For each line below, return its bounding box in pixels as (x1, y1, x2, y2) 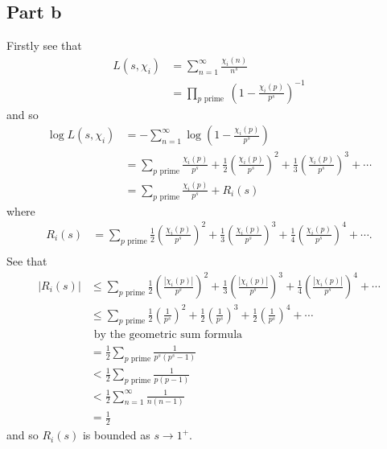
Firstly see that (6, 37, 82, 54)
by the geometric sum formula (93, 329, 243, 341)
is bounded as (82, 426, 150, 443)
